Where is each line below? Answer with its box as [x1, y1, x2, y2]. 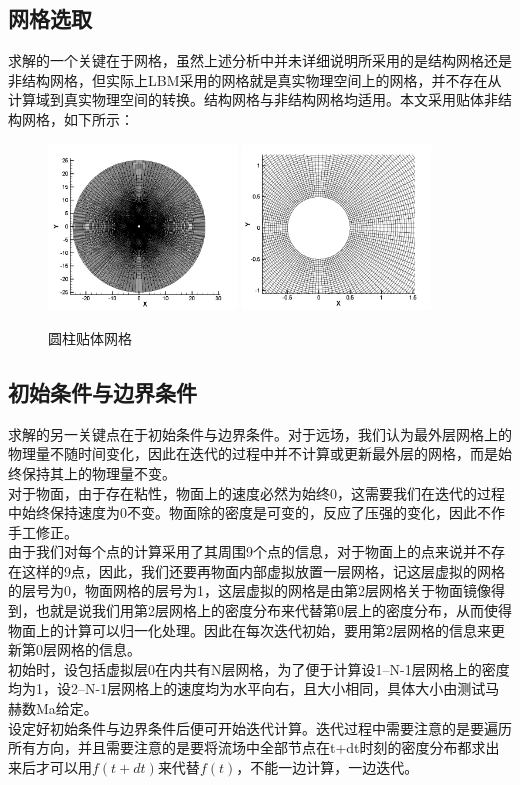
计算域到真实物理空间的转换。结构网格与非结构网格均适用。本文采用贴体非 [8, 89, 498, 110]
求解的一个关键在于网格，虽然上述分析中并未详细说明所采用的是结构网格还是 [8, 50, 512, 71]
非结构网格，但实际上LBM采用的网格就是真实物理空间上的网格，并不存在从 [8, 69, 502, 90]
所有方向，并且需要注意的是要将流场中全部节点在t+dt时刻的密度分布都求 [8, 737, 486, 758]
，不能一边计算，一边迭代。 [236, 756, 419, 777]
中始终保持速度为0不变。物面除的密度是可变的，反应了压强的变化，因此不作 [8, 502, 505, 523]
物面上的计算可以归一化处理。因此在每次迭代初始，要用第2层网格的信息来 [8, 619, 491, 640]
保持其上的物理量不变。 [21, 462, 176, 483]
